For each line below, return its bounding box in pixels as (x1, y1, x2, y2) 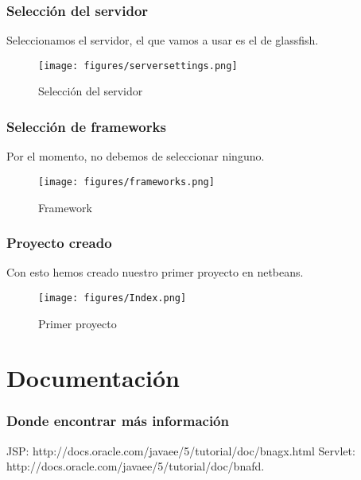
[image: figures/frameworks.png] (38, 176, 215, 188)
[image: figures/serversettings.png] (38, 60, 238, 72)
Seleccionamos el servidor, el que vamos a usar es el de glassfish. (6, 32, 319, 48)
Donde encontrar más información (6, 411, 229, 431)
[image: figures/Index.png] (38, 292, 187, 304)
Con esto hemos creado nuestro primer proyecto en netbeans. (6, 264, 304, 281)
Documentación (6, 362, 180, 394)
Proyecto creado (6, 233, 112, 253)
